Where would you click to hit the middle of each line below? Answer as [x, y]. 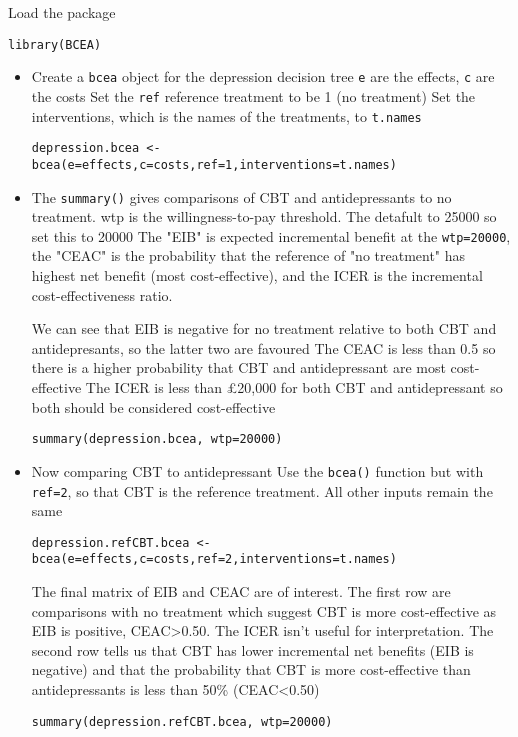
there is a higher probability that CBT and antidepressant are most [238, 367]
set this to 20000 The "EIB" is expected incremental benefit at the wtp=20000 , [271, 235]
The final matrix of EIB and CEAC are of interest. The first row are [241, 591]
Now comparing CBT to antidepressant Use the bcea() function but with [257, 470]
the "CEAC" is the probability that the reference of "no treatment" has [248, 255]
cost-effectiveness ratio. [102, 294]
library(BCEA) [55, 44]
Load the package [62, 12]
